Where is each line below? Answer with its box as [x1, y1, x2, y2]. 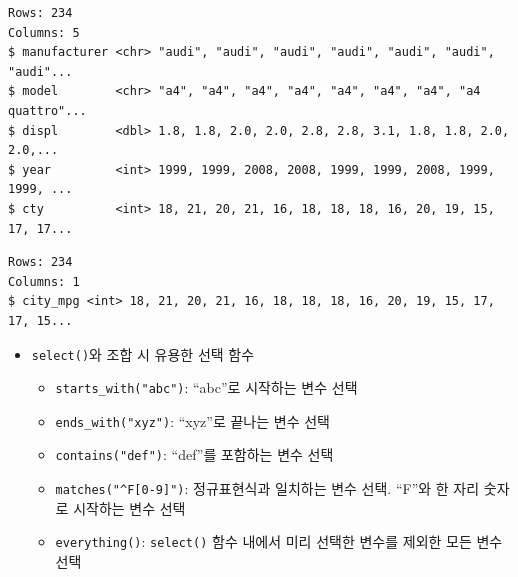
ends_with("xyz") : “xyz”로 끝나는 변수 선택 [55, 410, 330, 431]
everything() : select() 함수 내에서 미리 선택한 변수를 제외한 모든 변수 [55, 531, 503, 552]
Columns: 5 [8, 25, 80, 40]
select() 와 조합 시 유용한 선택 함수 [31, 343, 255, 364]
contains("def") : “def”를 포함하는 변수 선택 [55, 444, 334, 465]
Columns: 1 [8, 274, 80, 289]
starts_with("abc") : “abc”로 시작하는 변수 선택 [55, 377, 358, 398]
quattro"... [8, 103, 87, 118]
